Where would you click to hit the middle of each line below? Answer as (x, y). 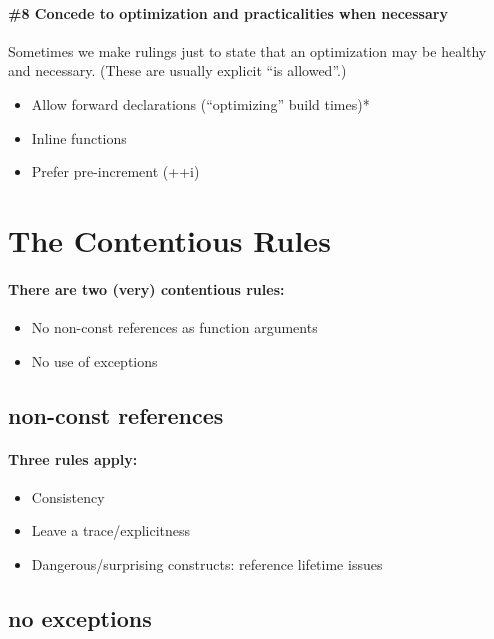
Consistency (68, 496)
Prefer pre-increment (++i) (115, 171)
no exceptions (80, 617)
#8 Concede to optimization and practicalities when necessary (228, 12)
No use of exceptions (94, 360)
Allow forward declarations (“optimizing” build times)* (200, 103)
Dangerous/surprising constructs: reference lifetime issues (207, 563)
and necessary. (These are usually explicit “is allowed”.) (177, 70)
